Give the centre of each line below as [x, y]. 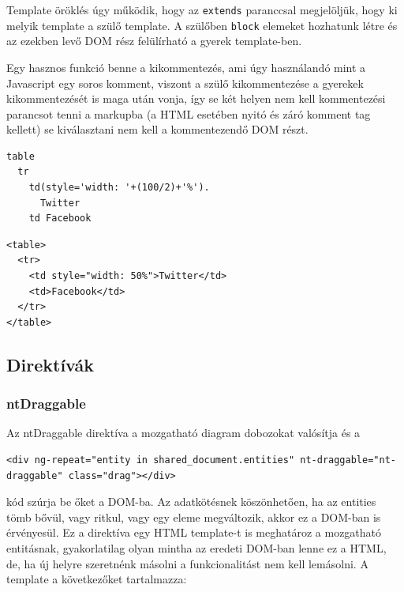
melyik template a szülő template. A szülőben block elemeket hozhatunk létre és [202, 25]
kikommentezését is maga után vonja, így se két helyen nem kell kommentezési [196, 98]
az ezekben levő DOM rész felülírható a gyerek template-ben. [154, 41]
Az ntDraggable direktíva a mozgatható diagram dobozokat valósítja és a [183, 433]
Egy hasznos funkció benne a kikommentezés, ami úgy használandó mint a [186, 67]
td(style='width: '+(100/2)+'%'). [119, 188]
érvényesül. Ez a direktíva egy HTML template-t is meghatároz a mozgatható [194, 532]
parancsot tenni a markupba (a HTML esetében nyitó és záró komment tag [189, 113]
